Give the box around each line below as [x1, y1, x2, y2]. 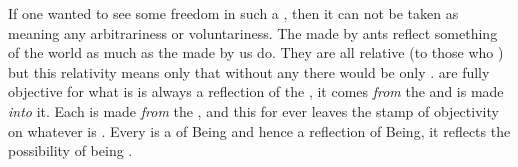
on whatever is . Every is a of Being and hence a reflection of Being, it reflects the [8, 120, 511, 141]
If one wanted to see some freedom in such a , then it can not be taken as [8, 3, 459, 23]
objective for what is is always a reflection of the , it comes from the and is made [8, 81, 504, 102]
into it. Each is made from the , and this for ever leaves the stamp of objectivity [8, 100, 499, 121]
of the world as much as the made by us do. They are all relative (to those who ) [8, 42, 504, 63]
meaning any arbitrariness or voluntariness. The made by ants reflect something [8, 22, 498, 43]
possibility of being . [8, 140, 133, 161]
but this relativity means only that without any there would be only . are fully [8, 61, 490, 82]
